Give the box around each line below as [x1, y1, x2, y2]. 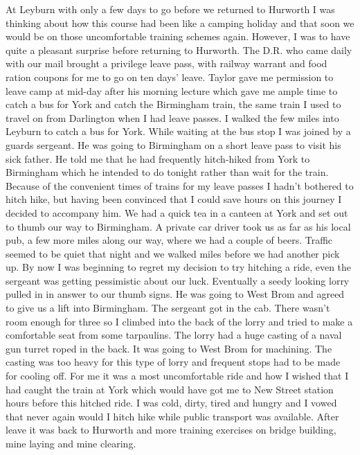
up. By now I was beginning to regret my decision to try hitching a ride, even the [6, 260, 352, 274]
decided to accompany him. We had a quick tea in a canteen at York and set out [6, 205, 348, 220]
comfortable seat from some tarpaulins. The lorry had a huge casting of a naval [6, 328, 342, 342]
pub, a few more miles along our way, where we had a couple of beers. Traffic [6, 233, 333, 247]
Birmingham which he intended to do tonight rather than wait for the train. [6, 165, 329, 179]
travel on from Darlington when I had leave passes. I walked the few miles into [6, 110, 339, 125]
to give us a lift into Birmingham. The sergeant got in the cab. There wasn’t [6, 301, 330, 315]
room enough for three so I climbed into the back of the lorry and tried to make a [6, 314, 353, 328]
